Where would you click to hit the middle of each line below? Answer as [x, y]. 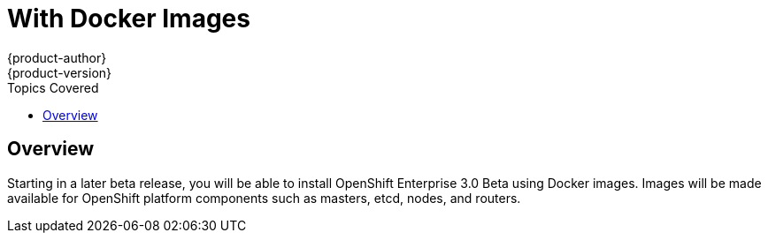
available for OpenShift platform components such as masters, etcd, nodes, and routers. [264, 198]
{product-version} [60, 72]
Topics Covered [53, 87]
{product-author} [57, 57]
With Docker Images [129, 19]
